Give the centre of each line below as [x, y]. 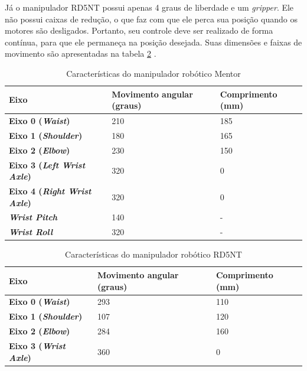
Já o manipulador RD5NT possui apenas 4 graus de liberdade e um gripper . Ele [149, 7]
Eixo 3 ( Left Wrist [47, 165]
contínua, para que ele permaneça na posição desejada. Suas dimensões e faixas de [153, 42]
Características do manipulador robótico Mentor [153, 73]
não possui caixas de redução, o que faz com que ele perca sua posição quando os [151, 19]
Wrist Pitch [33, 217]
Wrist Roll [31, 232]
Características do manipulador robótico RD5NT [153, 254]
